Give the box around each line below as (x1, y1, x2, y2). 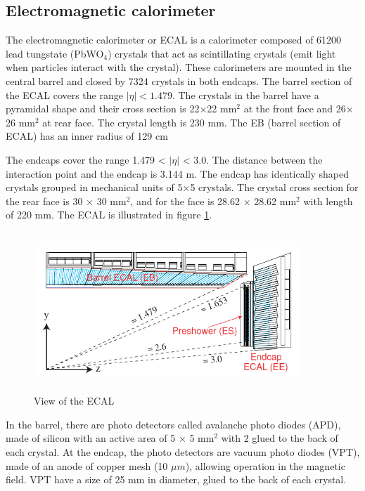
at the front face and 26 (243, 101, 346, 116)
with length (303, 193, 353, 208)
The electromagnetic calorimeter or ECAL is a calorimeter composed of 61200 (6, 32, 342, 47)
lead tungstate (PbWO (6, 46, 104, 60)
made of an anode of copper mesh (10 (6, 458, 168, 473)
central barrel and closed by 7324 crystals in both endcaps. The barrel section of (6, 73, 352, 88)
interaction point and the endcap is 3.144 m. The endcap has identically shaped (6, 166, 349, 181)
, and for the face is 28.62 (130, 193, 240, 208)
